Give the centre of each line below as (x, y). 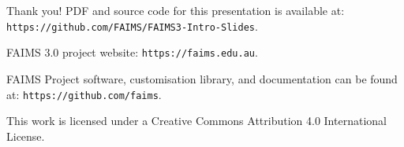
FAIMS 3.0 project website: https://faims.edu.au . (132, 52)
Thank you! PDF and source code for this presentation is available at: (176, 10)
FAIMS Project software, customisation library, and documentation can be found (202, 78)
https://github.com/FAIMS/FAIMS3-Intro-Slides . (132, 26)
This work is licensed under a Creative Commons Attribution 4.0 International (196, 121)
